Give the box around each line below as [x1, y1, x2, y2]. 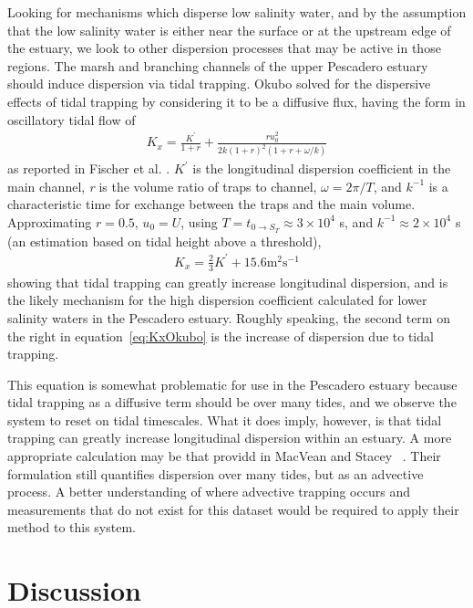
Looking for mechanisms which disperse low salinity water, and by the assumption [7, 3, 467, 21]
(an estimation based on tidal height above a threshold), [7, 231, 322, 250]
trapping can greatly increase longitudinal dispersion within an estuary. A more [7, 428, 452, 447]
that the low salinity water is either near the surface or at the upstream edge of [7, 20, 451, 39]
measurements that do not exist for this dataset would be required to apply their [7, 499, 459, 519]
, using [180, 212, 218, 231]
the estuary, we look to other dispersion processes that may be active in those [7, 38, 441, 58]
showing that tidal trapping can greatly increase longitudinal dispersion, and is [7, 272, 448, 291]
